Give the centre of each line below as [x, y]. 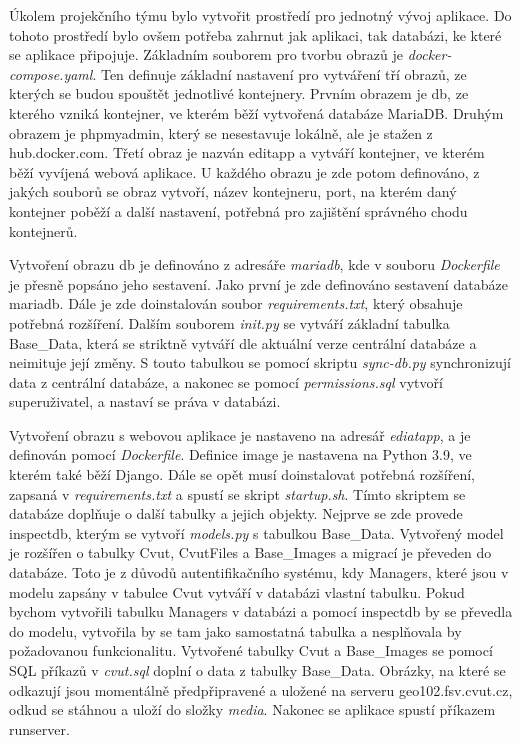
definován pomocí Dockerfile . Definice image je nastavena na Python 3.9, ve [240, 454]
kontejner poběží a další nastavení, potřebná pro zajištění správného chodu [238, 210]
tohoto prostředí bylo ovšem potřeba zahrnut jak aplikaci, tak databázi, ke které [255, 34]
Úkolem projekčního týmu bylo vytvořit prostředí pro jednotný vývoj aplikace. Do [260, 15]
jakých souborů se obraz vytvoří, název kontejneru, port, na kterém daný [233, 191]
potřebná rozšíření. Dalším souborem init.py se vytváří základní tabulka [229, 322]
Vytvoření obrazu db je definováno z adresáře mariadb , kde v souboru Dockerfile [254, 264]
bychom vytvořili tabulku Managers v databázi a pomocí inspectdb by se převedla [261, 611]
